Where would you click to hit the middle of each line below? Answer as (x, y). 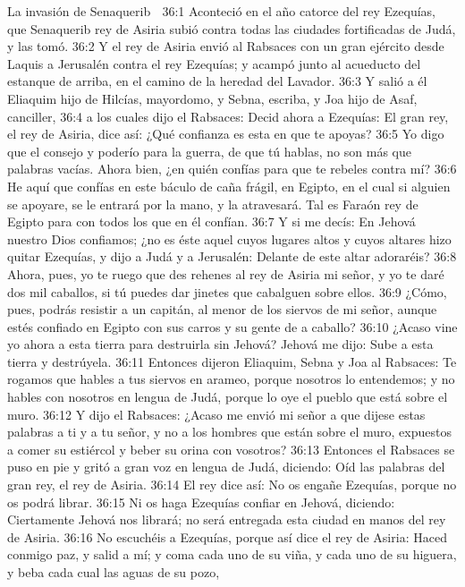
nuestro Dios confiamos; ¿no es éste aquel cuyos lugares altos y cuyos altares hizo (229, 238)
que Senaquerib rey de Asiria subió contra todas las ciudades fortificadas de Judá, (232, 28)
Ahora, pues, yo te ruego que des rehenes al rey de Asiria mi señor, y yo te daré (226, 273)
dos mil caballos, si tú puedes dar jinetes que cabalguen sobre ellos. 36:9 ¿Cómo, (227, 291)
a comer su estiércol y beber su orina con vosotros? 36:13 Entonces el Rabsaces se (231, 449)
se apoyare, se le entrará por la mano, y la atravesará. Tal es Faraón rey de (213, 204)
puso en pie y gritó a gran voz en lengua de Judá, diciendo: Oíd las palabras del (226, 467)
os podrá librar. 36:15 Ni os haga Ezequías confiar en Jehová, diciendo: (201, 502)
